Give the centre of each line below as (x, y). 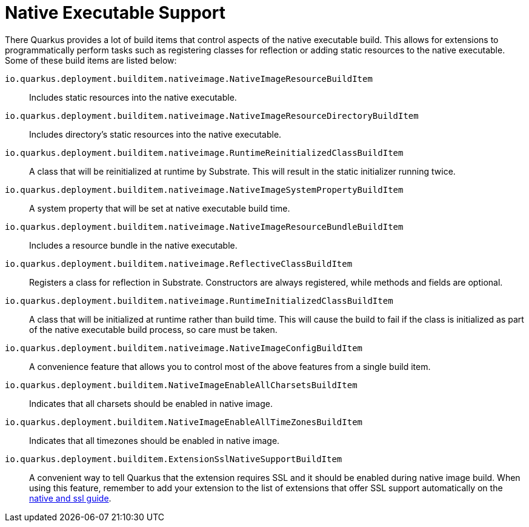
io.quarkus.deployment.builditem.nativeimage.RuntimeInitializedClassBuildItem (199, 300)
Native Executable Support (115, 13)
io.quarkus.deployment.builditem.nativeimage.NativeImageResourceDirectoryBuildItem (212, 116)
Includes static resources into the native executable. (133, 97)
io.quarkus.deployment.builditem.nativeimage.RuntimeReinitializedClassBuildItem (204, 153)
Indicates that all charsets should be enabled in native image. (151, 403)
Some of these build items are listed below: (91, 60)
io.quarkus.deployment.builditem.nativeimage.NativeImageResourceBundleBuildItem (204, 227)
